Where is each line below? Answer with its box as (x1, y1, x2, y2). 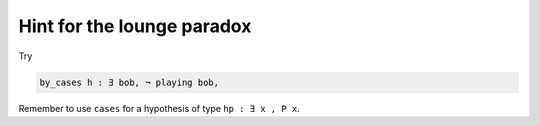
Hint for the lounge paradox (18, 15, 252, 37)
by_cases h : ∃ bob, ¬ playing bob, (39, 76, 220, 88)
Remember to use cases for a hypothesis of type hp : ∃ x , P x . (18, 102, 300, 114)
